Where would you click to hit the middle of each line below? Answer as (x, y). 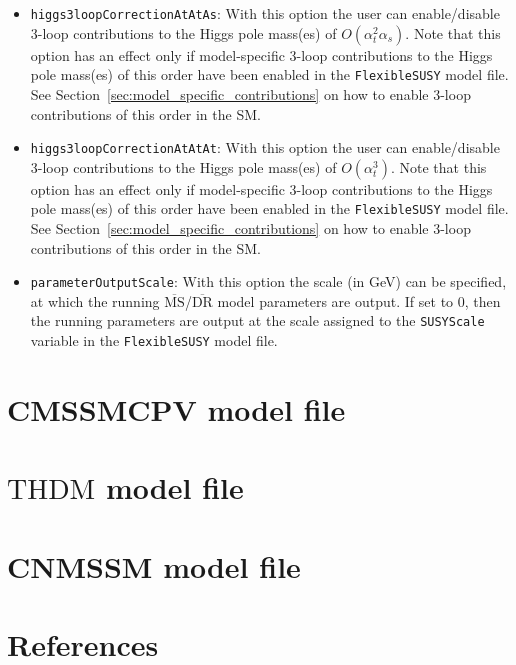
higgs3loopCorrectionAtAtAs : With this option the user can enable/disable (265, 13)
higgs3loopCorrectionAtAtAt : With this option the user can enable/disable (265, 147)
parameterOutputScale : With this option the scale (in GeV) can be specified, (268, 281)
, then (482, 300)
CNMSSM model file (154, 565)
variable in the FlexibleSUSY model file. (154, 340)
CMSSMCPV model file (176, 408)
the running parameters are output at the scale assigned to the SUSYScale (257, 320)
